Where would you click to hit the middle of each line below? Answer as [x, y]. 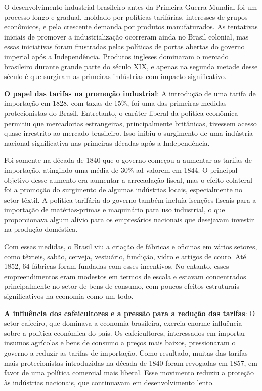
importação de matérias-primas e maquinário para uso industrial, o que [115, 209]
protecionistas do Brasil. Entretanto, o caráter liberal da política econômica [121, 113]
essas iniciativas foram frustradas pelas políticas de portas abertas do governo [124, 46]
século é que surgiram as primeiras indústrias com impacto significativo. [115, 76]
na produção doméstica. [41, 229]
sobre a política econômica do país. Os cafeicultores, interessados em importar [125, 333]
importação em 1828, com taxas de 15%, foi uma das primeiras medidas [115, 103]
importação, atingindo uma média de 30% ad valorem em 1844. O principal [121, 169]
